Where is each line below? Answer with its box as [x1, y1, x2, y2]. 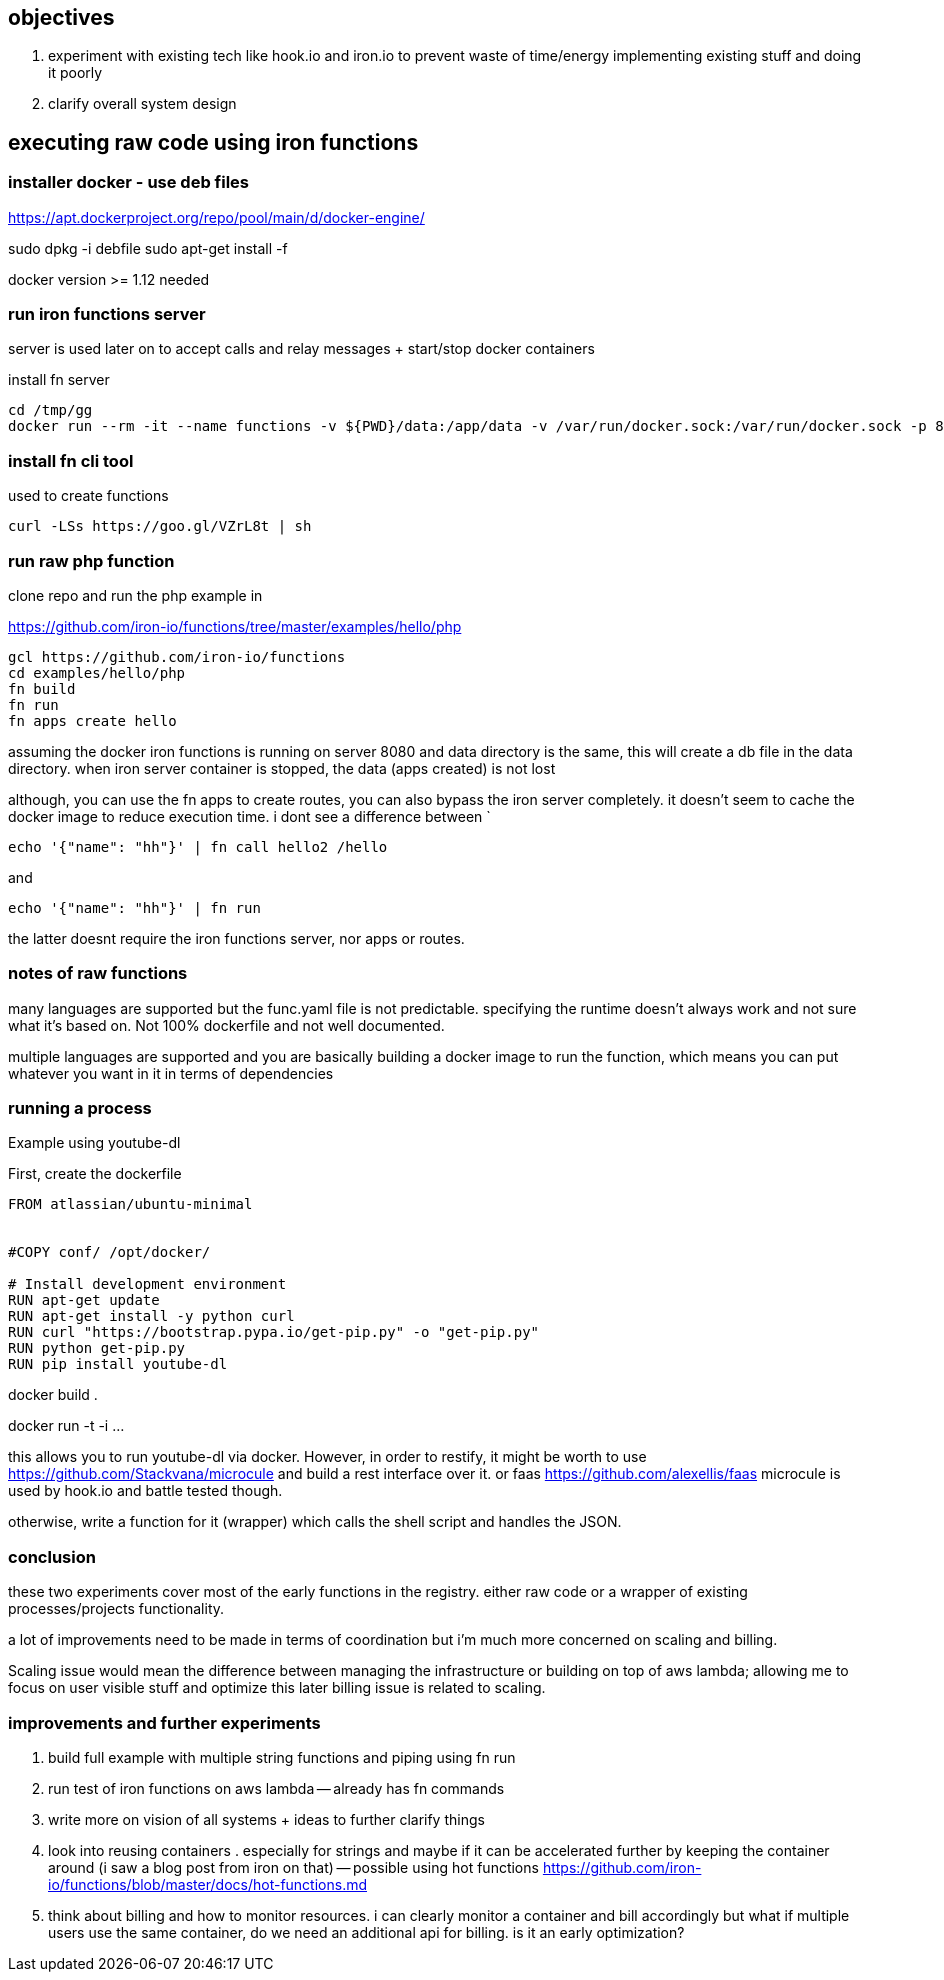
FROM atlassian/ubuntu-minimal [8, 1196, 253, 1213]
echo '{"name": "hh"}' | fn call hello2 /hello [8, 838, 388, 855]
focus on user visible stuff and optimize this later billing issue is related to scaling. [8, 1679, 546, 1697]
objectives [8, 5, 115, 30]
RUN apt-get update [8, 1292, 160, 1309]
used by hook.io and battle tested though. [8, 1482, 283, 1500]
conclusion [8, 1546, 96, 1567]
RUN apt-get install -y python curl [8, 1308, 295, 1325]
